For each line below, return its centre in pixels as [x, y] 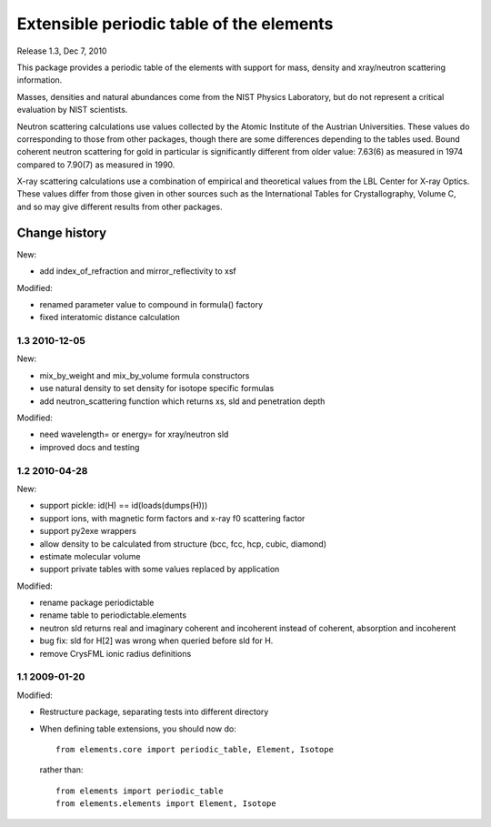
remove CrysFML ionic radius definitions [115, 653]
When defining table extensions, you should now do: [138, 729]
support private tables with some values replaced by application [160, 570]
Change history [62, 232]
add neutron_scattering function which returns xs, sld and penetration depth [182, 401]
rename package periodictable [97, 603]
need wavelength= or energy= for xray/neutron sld [134, 434]
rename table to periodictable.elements [113, 615]
